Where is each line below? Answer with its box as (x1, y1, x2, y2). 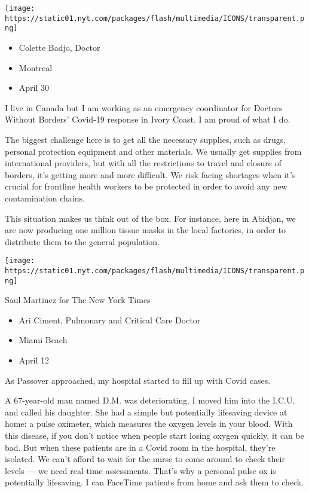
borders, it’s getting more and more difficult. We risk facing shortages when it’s (5, 168, 296, 181)
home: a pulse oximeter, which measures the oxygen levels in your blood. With (5, 417, 293, 430)
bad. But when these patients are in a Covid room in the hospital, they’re (5, 441, 276, 453)
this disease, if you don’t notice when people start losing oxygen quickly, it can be (5, 429, 304, 441)
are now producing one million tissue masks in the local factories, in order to (5, 224, 286, 236)
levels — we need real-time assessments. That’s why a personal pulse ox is (5, 464, 276, 476)
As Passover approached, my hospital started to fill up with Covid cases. (5, 374, 271, 386)
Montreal (19, 61, 53, 74)
